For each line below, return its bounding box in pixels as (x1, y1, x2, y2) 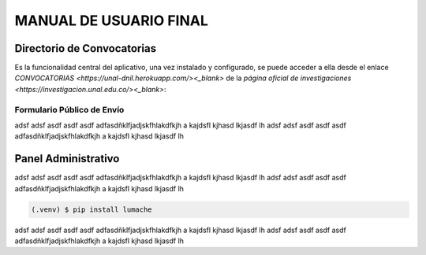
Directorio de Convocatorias (14, 42, 157, 55)
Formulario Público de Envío (14, 104, 125, 115)
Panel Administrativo (14, 152, 120, 165)
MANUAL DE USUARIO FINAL (14, 12, 209, 29)
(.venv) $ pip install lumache (31, 205, 153, 214)
